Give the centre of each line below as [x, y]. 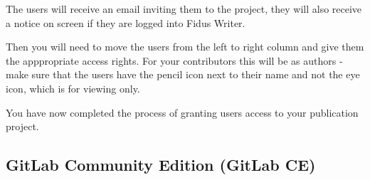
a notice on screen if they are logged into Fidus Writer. [126, 22]
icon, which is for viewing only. [73, 88]
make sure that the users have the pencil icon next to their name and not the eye [183, 74]
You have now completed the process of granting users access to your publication [182, 112]
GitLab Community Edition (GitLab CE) [161, 165]
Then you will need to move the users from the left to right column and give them [185, 47]
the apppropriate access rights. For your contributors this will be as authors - [174, 60]
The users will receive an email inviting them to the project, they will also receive [184, 9]
